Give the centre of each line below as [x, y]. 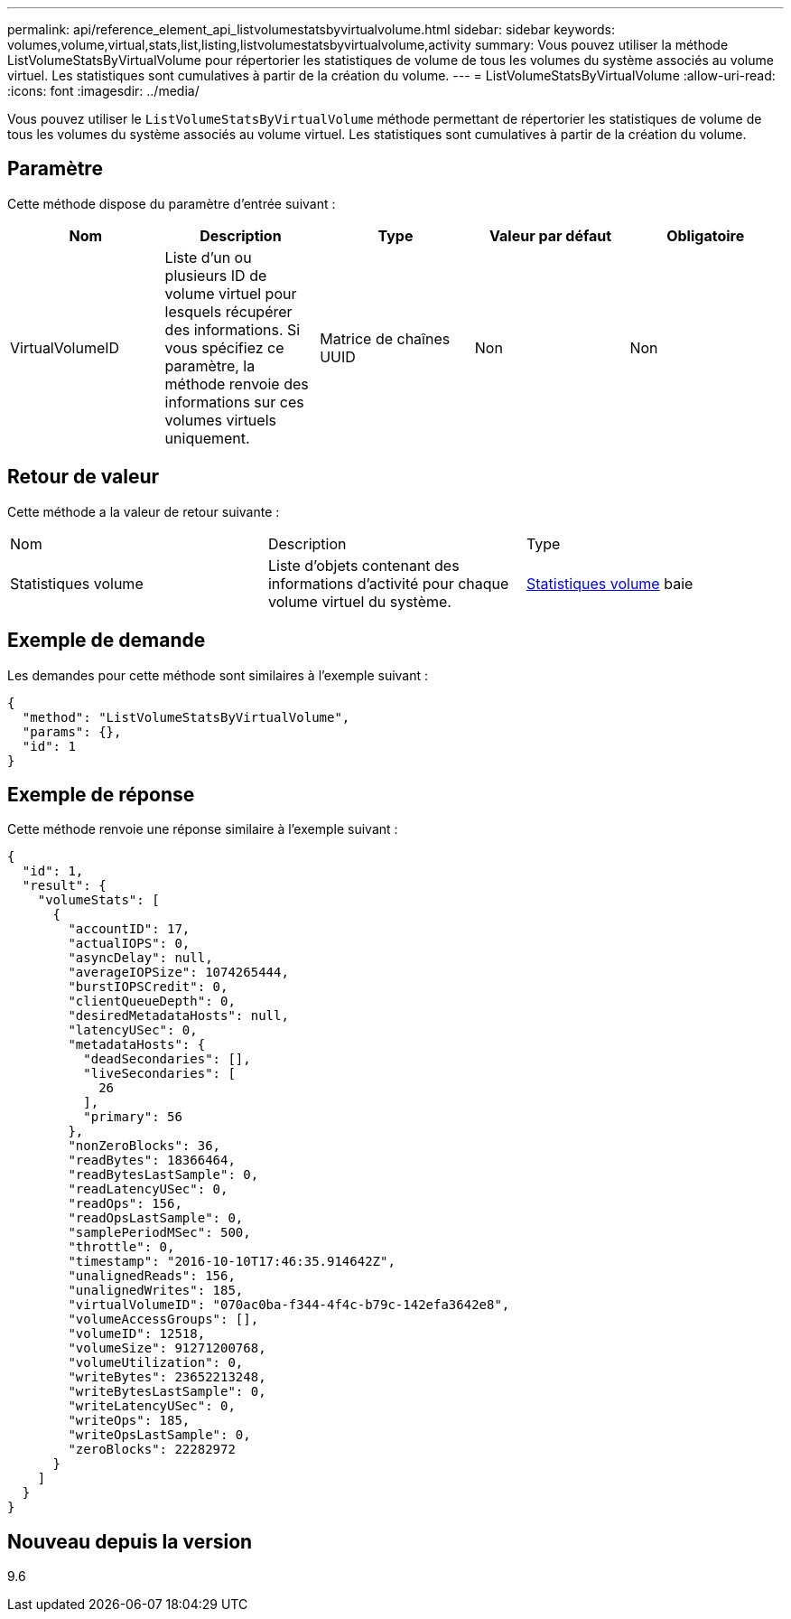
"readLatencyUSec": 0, [148, 1189]
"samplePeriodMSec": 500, [159, 1233]
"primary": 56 [133, 1117]
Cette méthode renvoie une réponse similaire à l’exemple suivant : [203, 829]
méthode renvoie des [237, 384]
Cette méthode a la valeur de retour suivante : [144, 511]
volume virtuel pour [231, 293]
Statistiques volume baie [610, 583]
